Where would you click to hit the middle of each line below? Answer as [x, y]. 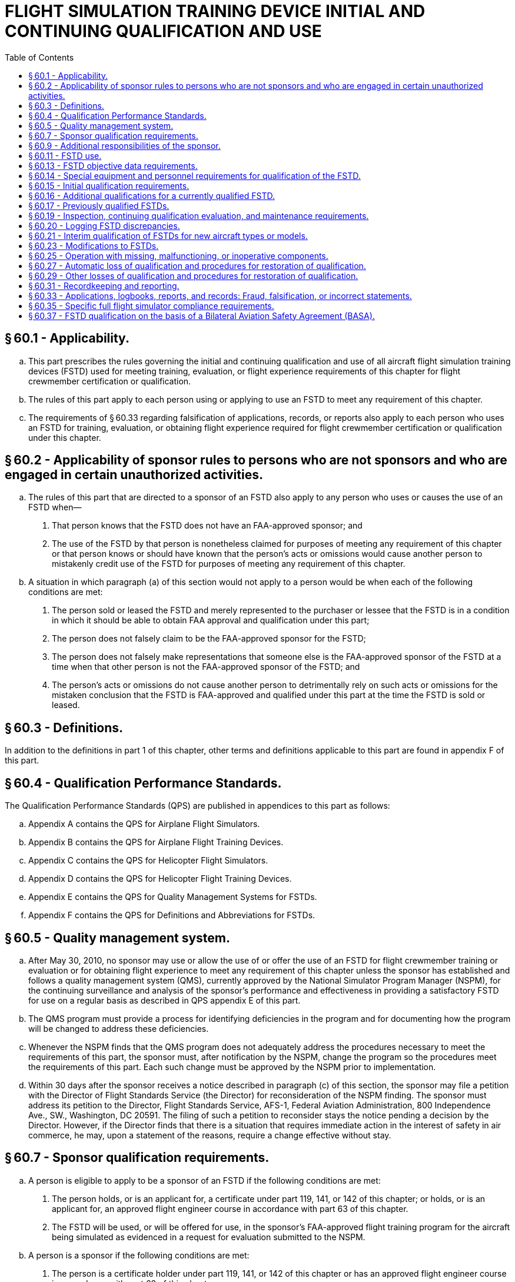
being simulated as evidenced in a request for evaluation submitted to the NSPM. [209, 1237]
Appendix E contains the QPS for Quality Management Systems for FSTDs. [173, 897]
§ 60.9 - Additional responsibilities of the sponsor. [124, 145]
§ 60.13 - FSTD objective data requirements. [113, 165]
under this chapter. [65, 437]
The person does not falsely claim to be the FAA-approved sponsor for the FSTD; [209, 639]
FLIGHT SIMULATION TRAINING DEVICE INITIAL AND [215, 11]
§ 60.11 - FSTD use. [65, 155]
